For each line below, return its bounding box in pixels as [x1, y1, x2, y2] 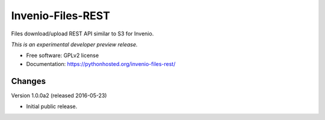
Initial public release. [26, 103, 78, 110]
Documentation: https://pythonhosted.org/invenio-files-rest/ [26, 60, 176, 67]
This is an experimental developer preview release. [11, 41, 138, 48]
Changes [11, 76, 46, 86]
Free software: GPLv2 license [26, 52, 99, 59]
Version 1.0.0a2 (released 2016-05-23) [11, 92, 107, 99]
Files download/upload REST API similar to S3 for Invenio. [11, 30, 154, 37]
